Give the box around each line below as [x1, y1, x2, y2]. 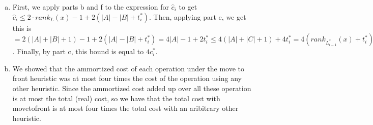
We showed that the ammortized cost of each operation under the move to [12, 63, 245, 73]
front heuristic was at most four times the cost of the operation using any [12, 73, 242, 84]
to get [179, 2, 197, 12]
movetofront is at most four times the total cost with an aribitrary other [12, 103, 239, 113]
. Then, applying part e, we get [149, 11, 246, 22]
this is [12, 22, 32, 33]
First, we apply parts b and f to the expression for [12, 2, 169, 12]
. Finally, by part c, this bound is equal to [12, 46, 144, 57]
